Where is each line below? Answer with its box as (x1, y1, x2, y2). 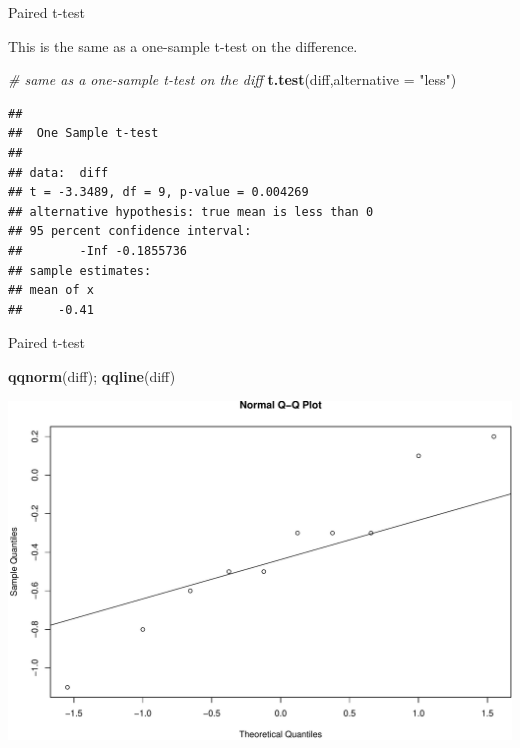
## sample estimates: (8, 263, 152, 278)
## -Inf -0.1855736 (8, 243, 187, 258)
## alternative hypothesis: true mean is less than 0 (8, 204, 374, 219)
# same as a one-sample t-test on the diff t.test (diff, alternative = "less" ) (8, 69, 457, 90)
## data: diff (8, 165, 109, 180)
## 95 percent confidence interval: (8, 224, 252, 239)
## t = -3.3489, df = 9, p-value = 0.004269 (8, 185, 309, 200)
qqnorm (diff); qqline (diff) (8, 365, 176, 386)
